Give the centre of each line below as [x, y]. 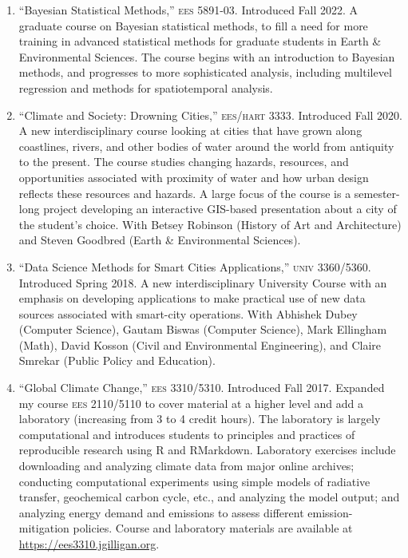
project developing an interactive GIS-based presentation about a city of [220, 209]
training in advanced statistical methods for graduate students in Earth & [200, 41]
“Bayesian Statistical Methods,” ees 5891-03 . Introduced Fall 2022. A [188, 10]
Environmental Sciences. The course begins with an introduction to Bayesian [207, 56]
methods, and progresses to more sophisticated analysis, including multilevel [205, 72]
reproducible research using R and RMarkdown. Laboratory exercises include [207, 450]
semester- [377, 193]
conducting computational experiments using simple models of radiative [194, 481]
